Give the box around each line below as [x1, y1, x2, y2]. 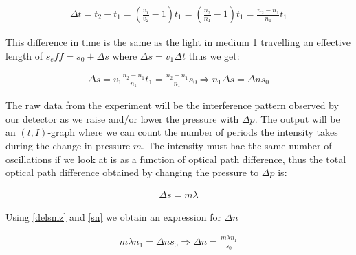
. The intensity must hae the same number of [142, 138, 332, 152]
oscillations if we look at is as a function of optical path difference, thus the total [5, 151, 346, 166]
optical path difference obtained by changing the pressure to [5, 165, 259, 180]
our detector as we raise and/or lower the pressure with [5, 111, 239, 125]
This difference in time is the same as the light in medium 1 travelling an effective [5, 35, 351, 49]
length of [5, 48, 43, 62]
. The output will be [254, 111, 340, 125]
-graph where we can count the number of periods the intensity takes [47, 125, 338, 139]
